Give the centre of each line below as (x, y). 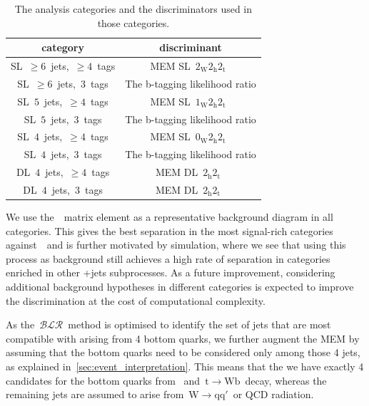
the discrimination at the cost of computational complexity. (136, 300)
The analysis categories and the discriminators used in (133, 9)
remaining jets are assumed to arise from (95, 394)
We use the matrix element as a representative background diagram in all (170, 217)
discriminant (191, 47)
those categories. (133, 22)
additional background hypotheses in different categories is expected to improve (180, 286)
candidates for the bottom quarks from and (103, 380)
